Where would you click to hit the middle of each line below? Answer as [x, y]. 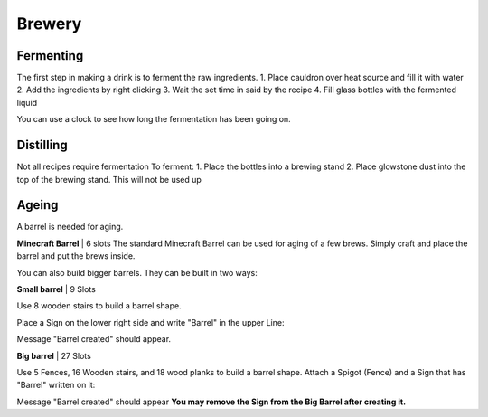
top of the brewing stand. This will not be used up [109, 179]
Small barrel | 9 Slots [56, 289]
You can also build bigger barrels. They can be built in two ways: [137, 272]
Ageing [38, 205]
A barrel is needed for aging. [70, 227]
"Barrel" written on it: [56, 385]
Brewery [49, 24]
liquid [27, 102]
